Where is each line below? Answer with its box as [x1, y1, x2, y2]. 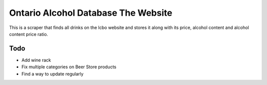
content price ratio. [9, 31, 48, 37]
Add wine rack [21, 57, 51, 63]
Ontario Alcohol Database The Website [9, 7, 173, 18]
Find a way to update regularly [21, 71, 84, 77]
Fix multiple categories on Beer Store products [21, 64, 117, 70]
